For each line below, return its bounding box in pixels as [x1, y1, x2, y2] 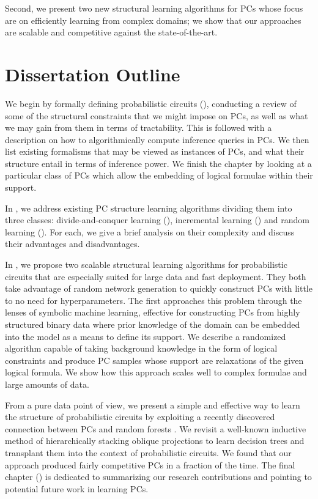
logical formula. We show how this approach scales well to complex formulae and [5, 366, 307, 379]
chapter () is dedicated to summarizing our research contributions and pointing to [5, 470, 312, 483]
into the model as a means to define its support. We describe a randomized [5, 330, 286, 342]
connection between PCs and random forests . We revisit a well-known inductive [5, 422, 306, 435]
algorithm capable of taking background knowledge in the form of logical [5, 342, 278, 355]
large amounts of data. [5, 377, 89, 390]
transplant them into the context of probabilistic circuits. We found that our [5, 446, 292, 459]
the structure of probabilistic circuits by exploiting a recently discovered [5, 410, 275, 423]
